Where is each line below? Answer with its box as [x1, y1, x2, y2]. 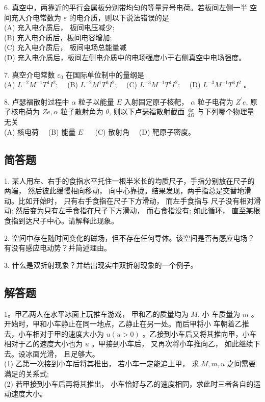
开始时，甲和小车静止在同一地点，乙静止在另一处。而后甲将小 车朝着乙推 [4, 318, 249, 329]
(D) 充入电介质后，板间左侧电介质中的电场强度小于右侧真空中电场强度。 [4, 52, 246, 62]
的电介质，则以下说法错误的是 [69, 12, 169, 22]
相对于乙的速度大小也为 [4, 338, 83, 349]
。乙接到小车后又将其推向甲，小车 [142, 328, 257, 339]
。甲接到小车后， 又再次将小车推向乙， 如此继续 [91, 338, 253, 349]
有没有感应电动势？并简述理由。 [4, 242, 111, 253]
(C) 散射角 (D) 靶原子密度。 [95, 126, 196, 137]
